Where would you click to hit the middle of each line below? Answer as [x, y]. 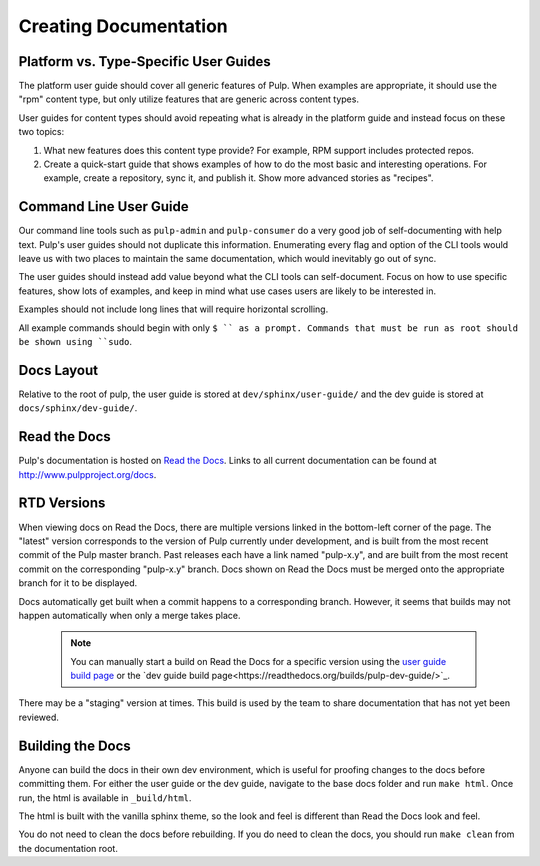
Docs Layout [58, 370]
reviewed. [39, 717]
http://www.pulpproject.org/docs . [87, 474]
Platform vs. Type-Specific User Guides [145, 61]
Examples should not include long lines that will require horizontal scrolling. [173, 309]
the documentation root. [68, 848]
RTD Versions [62, 503]
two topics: [41, 132]
